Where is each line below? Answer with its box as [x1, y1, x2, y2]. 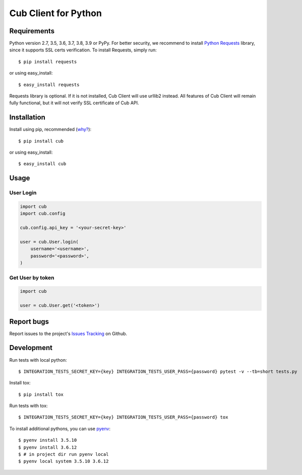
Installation [9, 113, 45, 122]
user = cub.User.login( [20, 239, 79, 244]
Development [9, 344, 53, 352]
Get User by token [9, 274, 54, 281]
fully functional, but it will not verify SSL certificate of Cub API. [9, 100, 139, 106]
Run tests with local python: [9, 357, 67, 363]
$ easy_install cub [18, 161, 67, 167]
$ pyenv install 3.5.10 [18, 437, 77, 443]
